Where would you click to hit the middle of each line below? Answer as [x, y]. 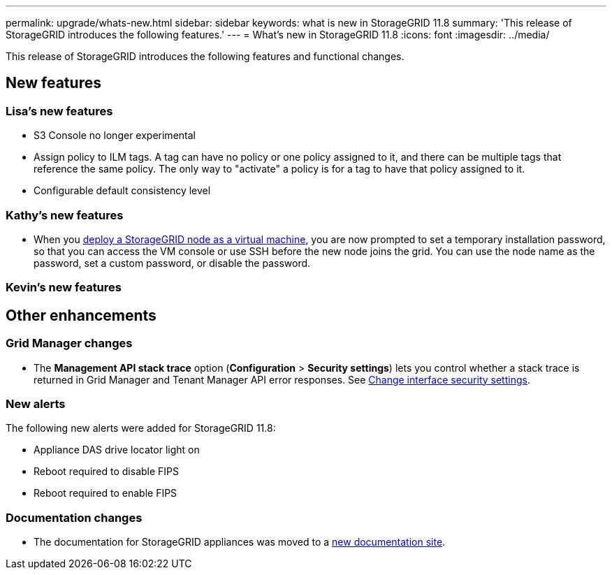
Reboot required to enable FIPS [105, 493]
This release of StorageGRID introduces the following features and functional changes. [205, 56]
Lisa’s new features [59, 111]
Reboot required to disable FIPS [106, 472]
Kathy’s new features [65, 215]
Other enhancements [81, 315]
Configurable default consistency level [122, 191]
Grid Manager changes [69, 343]
